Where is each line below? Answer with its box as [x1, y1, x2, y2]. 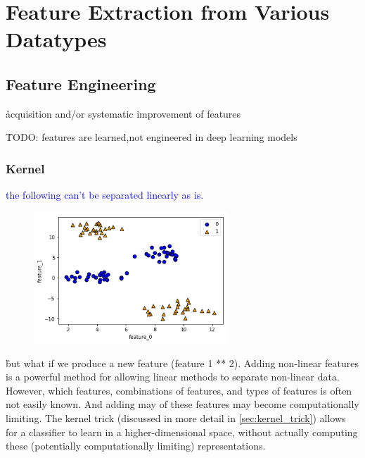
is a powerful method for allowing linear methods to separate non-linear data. [6, 369, 340, 384]
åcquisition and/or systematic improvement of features [6, 106, 241, 120]
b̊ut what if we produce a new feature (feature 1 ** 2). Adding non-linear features [6, 355, 359, 370]
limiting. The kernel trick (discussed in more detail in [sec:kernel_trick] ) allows [6, 411, 346, 426]
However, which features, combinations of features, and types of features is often [6, 383, 352, 397]
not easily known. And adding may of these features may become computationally [6, 397, 359, 411]
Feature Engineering [6, 73, 156, 94]
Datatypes [6, 25, 107, 54]
